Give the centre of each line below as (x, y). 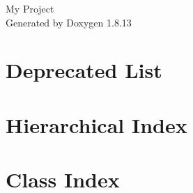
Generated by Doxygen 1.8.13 (69, 22)
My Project (30, 8)
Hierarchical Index (96, 124)
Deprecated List (84, 70)
